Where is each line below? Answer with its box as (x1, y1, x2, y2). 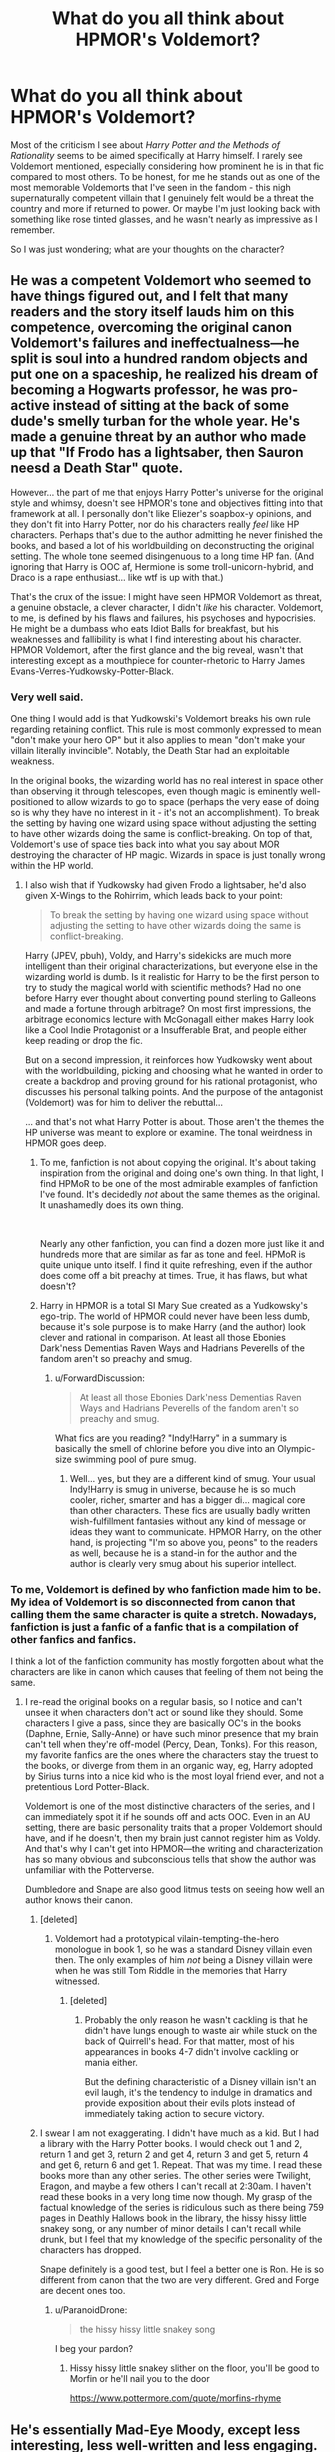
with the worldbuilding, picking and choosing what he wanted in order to (24, 1065, 323, 1077)
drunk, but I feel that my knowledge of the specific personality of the (39, 2233, 323, 2246)
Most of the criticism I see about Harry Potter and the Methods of (10, 138, 281, 151)
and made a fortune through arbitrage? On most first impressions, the (24, 1003, 312, 1015)
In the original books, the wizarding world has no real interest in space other (10, 775, 324, 787)
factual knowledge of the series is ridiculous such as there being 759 (39, 2202, 325, 2214)
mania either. (84, 2057, 138, 2069)
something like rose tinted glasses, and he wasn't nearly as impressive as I (10, 213, 318, 225)
